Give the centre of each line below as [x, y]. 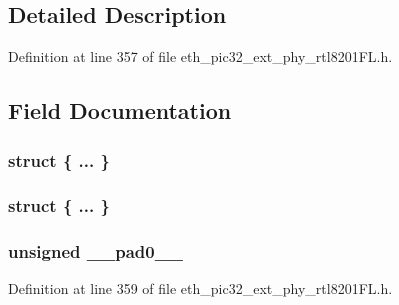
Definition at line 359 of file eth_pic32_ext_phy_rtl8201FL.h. [200, 288]
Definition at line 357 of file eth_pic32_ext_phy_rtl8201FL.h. [200, 56]
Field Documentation [120, 110]
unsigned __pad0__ [96, 251]
